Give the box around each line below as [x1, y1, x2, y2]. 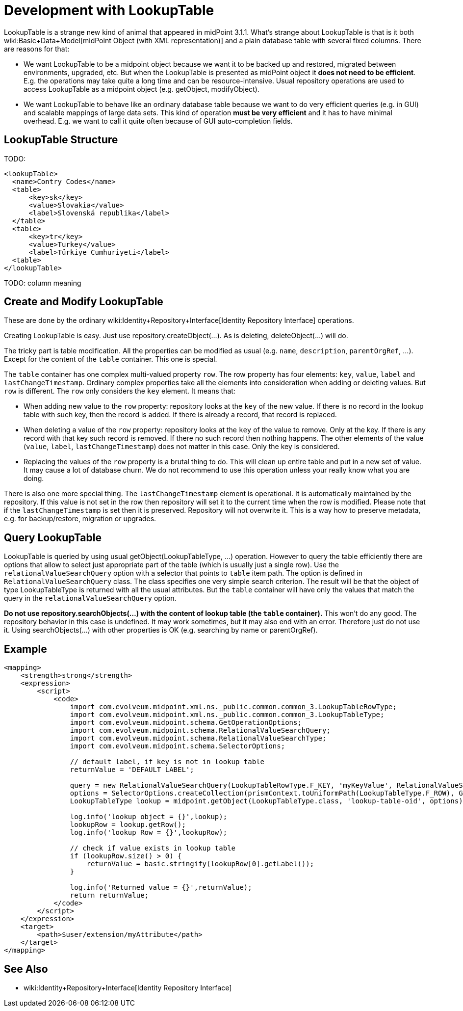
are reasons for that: [4, 44, 70, 53]
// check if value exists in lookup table [70, 844, 236, 852]
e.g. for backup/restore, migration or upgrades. [4, 514, 156, 523]
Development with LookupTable [4, 2, 214, 19]
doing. [24, 474, 44, 483]
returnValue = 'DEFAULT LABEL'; [70, 766, 194, 774]
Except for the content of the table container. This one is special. [4, 355, 217, 364]
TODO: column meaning [4, 278, 81, 287]
